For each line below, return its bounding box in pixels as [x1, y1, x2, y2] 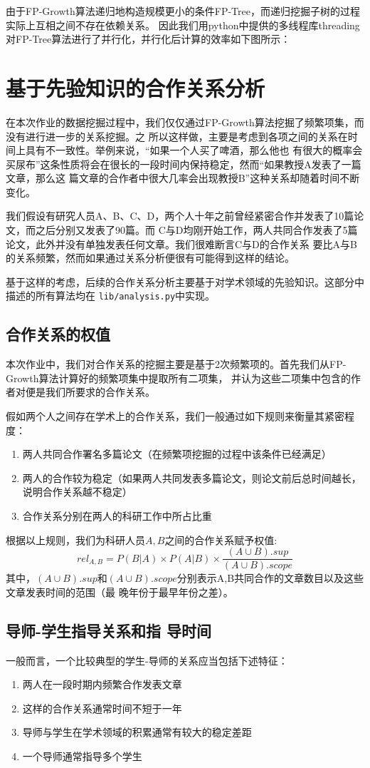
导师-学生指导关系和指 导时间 [6, 619, 212, 641]
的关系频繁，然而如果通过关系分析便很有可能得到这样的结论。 [6, 250, 295, 265]
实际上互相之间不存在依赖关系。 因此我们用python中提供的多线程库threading [6, 17, 360, 32]
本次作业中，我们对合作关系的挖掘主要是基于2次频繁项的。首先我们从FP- [6, 357, 347, 372]
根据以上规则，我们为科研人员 [6, 532, 145, 547]
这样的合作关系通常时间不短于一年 [22, 700, 182, 715]
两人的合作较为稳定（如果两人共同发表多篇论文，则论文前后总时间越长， [22, 470, 361, 485]
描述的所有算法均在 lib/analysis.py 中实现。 [6, 288, 216, 303]
